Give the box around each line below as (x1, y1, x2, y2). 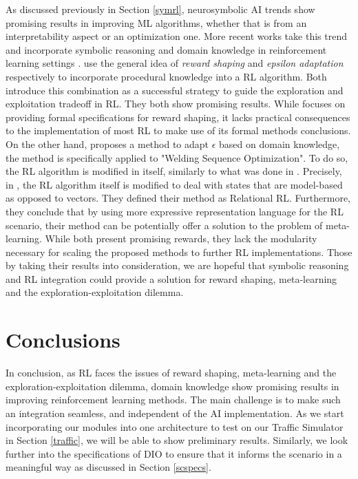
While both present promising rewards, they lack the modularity (45, 231, 317, 246)
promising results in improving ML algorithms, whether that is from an (6, 15, 307, 30)
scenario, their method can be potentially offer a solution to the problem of (6, 217, 323, 232)
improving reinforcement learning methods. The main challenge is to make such (6, 392, 341, 407)
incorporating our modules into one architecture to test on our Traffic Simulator (6, 419, 344, 434)
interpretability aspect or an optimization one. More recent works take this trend (6, 29, 347, 43)
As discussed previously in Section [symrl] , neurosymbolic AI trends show (6, 2, 315, 16)
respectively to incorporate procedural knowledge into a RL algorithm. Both (6, 69, 327, 83)
